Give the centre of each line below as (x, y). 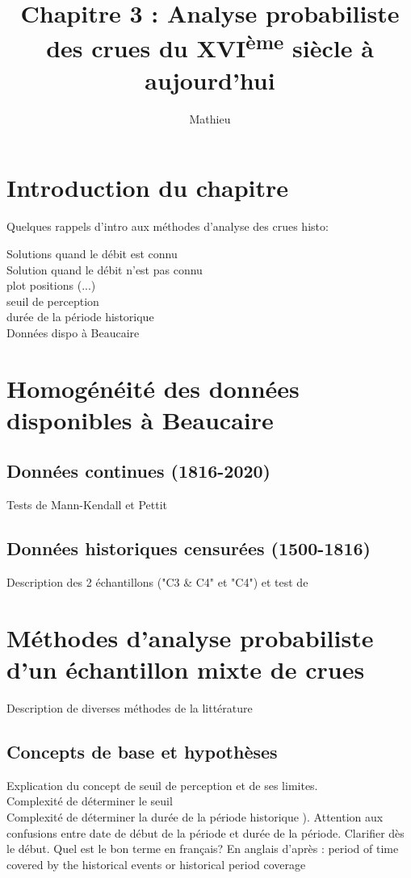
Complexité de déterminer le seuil (90, 801)
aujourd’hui (210, 79)
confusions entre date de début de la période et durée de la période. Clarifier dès (205, 832)
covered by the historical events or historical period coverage (156, 864)
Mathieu (210, 118)
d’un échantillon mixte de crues (186, 669)
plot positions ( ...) (51, 285)
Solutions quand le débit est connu (92, 253)
